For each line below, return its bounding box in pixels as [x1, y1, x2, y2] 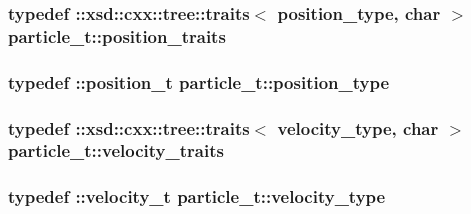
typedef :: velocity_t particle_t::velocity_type [8, 184, 386, 209]
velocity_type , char [277, 115, 439, 140]
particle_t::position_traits [8, 23, 226, 48]
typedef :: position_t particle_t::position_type [8, 69, 390, 94]
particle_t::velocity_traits [8, 138, 224, 163]
